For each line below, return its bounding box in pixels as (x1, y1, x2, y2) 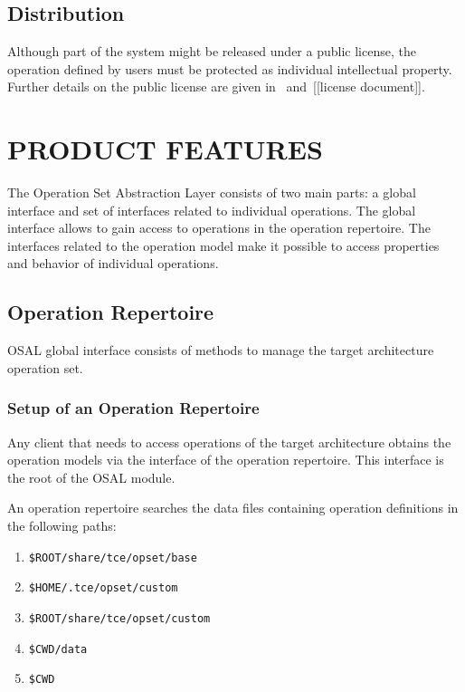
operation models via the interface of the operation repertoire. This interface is (7, 450, 444, 469)
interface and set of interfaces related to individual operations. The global (7, 200, 416, 219)
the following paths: (7, 516, 117, 535)
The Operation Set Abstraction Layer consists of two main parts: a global (7, 183, 416, 202)
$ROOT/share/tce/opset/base (28, 551, 197, 564)
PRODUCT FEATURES (7, 130, 323, 168)
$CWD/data (28, 642, 88, 656)
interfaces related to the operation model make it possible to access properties (7, 235, 440, 255)
